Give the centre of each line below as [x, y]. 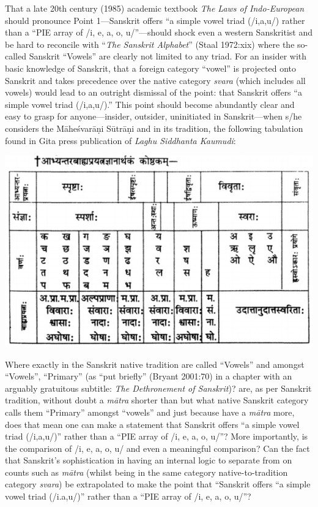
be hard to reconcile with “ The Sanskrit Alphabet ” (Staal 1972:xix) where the [150, 44]
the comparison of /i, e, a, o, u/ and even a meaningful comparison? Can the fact [157, 448]
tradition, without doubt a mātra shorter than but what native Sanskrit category [157, 400]
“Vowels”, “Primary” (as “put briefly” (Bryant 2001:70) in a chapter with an [149, 376]
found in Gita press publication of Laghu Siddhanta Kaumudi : [120, 140]
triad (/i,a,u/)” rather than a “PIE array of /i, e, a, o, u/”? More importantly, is [157, 436]
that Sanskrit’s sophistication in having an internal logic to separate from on [149, 460]
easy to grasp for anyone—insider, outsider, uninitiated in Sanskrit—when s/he [153, 116]
